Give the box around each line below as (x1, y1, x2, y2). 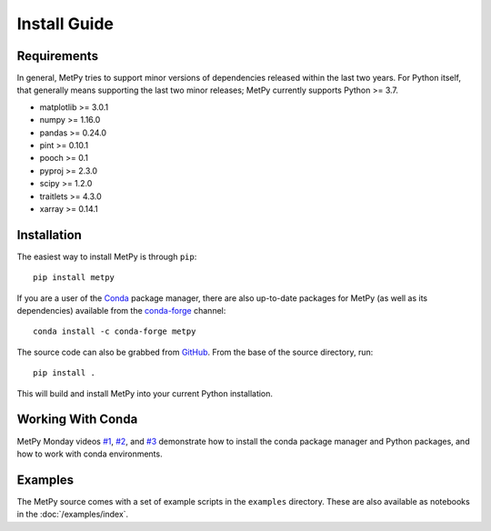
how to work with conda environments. (16, 448, 163, 459)
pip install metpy (33, 273, 115, 283)
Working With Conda (16, 412, 138, 427)
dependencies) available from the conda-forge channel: (16, 306, 226, 316)
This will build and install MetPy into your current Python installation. (16, 387, 273, 399)
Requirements (16, 48, 99, 64)
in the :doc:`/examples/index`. (16, 509, 129, 520)
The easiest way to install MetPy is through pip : (16, 251, 197, 262)
